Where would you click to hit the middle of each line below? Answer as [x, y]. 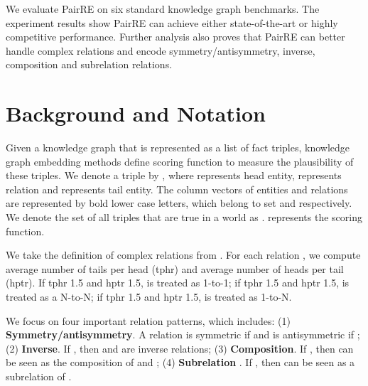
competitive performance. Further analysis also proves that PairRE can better [175, 37]
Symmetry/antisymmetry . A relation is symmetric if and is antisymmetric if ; [183, 334]
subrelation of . [39, 376]
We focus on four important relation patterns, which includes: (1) [148, 320]
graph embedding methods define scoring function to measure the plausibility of [180, 161]
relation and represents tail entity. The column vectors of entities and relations [177, 189]
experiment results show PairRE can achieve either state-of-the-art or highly [172, 22]
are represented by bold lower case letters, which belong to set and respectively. [179, 203]
